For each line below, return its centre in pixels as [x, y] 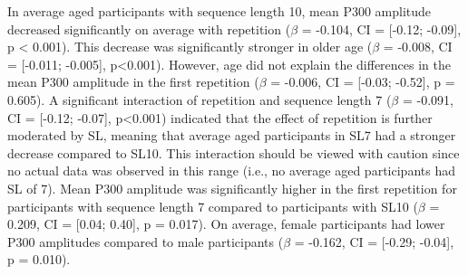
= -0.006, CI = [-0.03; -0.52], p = [363, 82]
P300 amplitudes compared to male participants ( [146, 241]
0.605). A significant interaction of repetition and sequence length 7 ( [200, 99]
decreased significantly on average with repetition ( [149, 28]
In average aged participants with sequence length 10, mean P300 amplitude [219, 11]
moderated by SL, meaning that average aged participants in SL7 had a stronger [232, 135]
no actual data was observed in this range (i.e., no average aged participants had [231, 171]
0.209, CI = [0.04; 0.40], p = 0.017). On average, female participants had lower [226, 224]
